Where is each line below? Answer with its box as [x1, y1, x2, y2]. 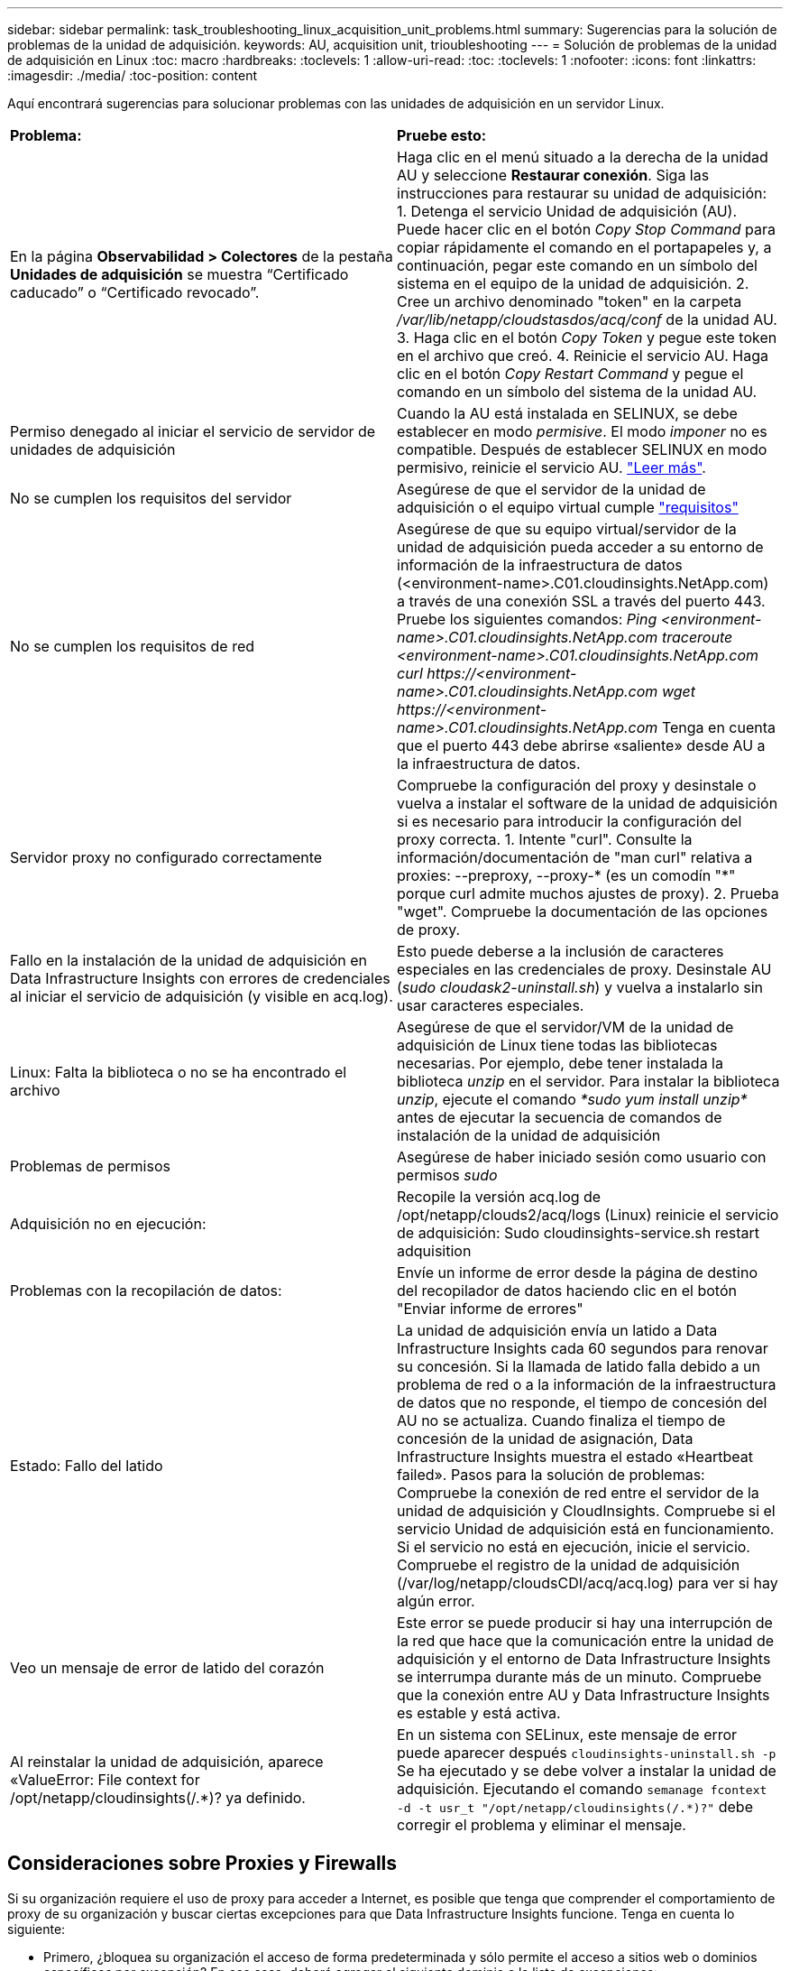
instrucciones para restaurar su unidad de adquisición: [397, 184, 767, 202]
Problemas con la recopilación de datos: [10, 1282, 282, 1300]
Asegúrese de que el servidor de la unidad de [397, 480, 706, 498]
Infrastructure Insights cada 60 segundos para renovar [397, 1339, 768, 1357]
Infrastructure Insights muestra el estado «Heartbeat [397, 1448, 753, 1466]
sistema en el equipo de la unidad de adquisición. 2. [397, 274, 749, 292]
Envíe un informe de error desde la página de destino [397, 1263, 758, 1282]
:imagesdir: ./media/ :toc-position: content [7, 68, 257, 83]
